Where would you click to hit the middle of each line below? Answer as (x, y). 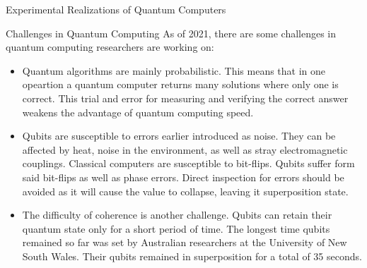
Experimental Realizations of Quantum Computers (116, 9)
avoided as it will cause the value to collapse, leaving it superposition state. (185, 191)
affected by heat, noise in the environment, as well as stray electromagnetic (185, 149)
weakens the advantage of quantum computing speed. (138, 112)
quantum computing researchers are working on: (110, 47)
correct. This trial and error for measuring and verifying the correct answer (185, 98)
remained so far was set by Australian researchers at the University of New (185, 242)
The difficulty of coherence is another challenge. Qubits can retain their (177, 215)
